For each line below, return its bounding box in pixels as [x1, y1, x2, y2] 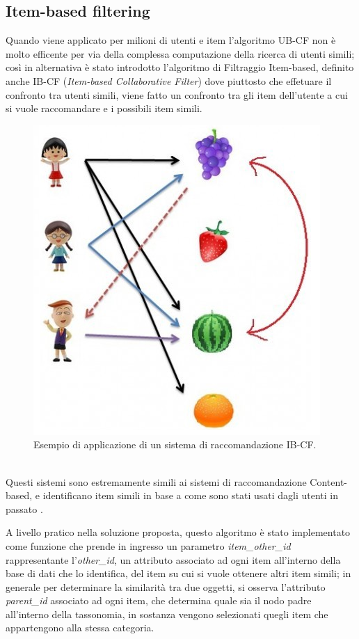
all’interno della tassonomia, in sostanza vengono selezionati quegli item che [6, 606, 328, 621]
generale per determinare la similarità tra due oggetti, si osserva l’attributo [6, 579, 326, 594]
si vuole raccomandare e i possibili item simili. [6, 101, 202, 116]
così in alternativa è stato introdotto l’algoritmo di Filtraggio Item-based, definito [6, 60, 354, 74]
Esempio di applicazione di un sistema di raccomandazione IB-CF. [33, 437, 317, 452]
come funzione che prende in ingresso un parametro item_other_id [6, 538, 291, 553]
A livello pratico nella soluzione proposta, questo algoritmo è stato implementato [6, 525, 351, 539]
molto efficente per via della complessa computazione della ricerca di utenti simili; [6, 46, 355, 61]
